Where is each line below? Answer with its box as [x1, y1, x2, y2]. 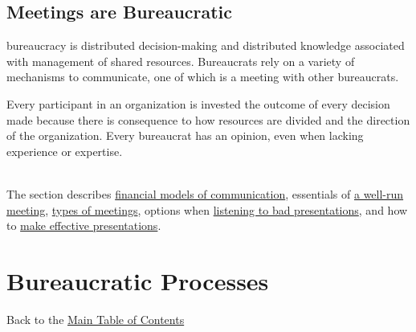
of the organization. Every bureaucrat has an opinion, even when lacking [6, 127, 364, 144]
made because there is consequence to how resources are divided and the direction [6, 111, 410, 128]
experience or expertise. [6, 142, 123, 159]
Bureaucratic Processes [6, 264, 269, 297]
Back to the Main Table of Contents [6, 310, 185, 327]
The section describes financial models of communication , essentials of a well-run [6, 185, 404, 202]
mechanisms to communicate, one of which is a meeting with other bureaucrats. [6, 68, 399, 85]
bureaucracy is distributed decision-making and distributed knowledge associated [6, 37, 405, 54]
